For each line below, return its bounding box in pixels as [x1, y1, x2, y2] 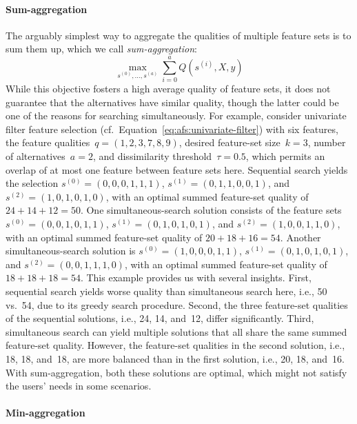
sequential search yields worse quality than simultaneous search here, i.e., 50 [6, 284, 327, 299]
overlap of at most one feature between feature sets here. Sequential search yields [6, 162, 348, 176]
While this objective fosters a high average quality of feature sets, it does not [6, 81, 331, 96]
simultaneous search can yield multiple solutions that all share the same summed [6, 324, 347, 339]
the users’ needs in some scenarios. [6, 378, 152, 393]
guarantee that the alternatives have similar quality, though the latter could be [6, 94, 339, 109]
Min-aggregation [6, 405, 85, 420]
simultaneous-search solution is [6, 243, 136, 258]
